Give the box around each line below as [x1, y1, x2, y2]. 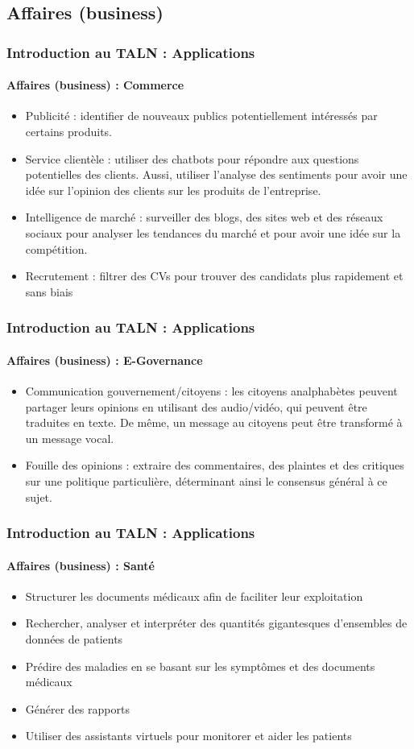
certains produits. [25, 123, 112, 140]
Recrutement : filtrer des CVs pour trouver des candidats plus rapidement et [25, 267, 404, 284]
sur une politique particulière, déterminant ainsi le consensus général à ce [25, 472, 387, 489]
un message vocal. [25, 429, 114, 446]
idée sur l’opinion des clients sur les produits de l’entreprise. [25, 181, 321, 198]
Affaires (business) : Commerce [6, 77, 184, 93]
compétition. [25, 240, 88, 257]
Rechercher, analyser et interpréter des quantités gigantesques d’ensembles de [25, 615, 408, 631]
